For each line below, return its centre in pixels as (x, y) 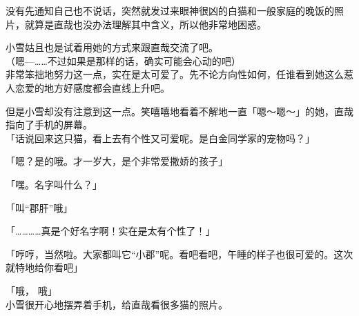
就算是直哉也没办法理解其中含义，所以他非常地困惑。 (145, 24)
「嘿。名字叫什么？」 (54, 184)
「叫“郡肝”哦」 (39, 207)
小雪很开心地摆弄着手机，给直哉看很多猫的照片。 (117, 304)
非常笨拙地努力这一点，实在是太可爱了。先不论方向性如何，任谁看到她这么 (175, 74)
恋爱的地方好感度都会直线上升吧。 (92, 87)
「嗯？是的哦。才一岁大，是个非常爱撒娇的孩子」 (117, 161)
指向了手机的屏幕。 (49, 125)
